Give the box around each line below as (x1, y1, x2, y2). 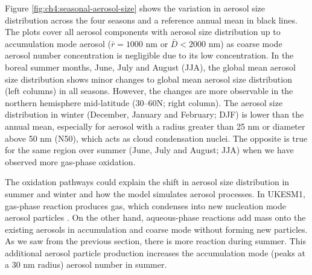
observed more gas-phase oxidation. (5, 155, 136, 168)
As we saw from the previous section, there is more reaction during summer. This (5, 235, 306, 247)
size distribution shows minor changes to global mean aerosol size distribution (5, 72, 292, 85)
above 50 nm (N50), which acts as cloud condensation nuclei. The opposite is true (5, 131, 308, 144)
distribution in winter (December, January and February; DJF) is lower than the (5, 108, 304, 121)
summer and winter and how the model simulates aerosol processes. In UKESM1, (5, 187, 305, 200)
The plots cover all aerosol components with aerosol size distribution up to (5, 25, 281, 38)
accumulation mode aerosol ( (5, 37, 111, 49)
